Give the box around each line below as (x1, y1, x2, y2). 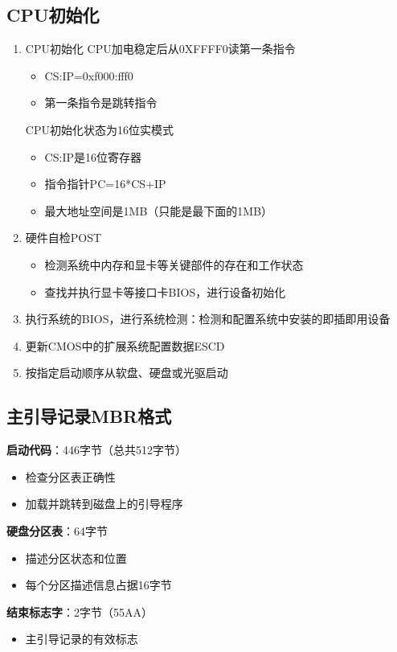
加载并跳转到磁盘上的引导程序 (25, 495, 183, 512)
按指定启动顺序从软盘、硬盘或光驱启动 (25, 364, 228, 381)
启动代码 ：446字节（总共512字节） (6, 441, 186, 458)
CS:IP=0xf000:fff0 (44, 67, 133, 84)
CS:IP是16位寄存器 (44, 148, 141, 165)
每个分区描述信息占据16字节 (25, 576, 172, 593)
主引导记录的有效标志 (25, 630, 138, 647)
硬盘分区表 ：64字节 (6, 522, 108, 539)
